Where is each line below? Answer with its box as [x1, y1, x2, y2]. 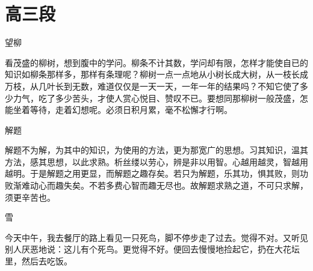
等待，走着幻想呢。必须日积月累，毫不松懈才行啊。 [29, 103, 232, 116]
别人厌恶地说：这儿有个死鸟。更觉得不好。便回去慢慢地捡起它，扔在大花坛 [5, 243, 300, 255]
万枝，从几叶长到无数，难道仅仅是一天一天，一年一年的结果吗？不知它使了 [5, 79, 300, 92]
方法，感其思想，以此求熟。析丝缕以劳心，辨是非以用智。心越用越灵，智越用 [5, 155, 308, 168]
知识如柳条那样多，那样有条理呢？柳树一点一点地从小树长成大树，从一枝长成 [5, 68, 308, 81]
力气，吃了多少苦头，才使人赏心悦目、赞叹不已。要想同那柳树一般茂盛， [13, 91, 300, 104]
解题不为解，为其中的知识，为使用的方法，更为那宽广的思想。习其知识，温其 [5, 144, 308, 156]
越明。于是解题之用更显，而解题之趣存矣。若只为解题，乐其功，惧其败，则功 [5, 167, 308, 180]
